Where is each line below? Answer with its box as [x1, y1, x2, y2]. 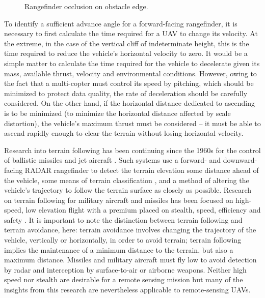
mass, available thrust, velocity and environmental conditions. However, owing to [4, 68, 257, 78]
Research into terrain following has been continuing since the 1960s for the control [4, 144, 261, 155]
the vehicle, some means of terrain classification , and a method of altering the [4, 174, 249, 185]
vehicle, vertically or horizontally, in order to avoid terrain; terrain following [4, 234, 242, 245]
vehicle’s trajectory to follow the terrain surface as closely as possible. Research [4, 185, 252, 195]
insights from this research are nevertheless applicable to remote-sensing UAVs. [4, 284, 251, 295]
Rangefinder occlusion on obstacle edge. [24, 1, 148, 11]
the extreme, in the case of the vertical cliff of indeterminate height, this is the [4, 38, 249, 48]
